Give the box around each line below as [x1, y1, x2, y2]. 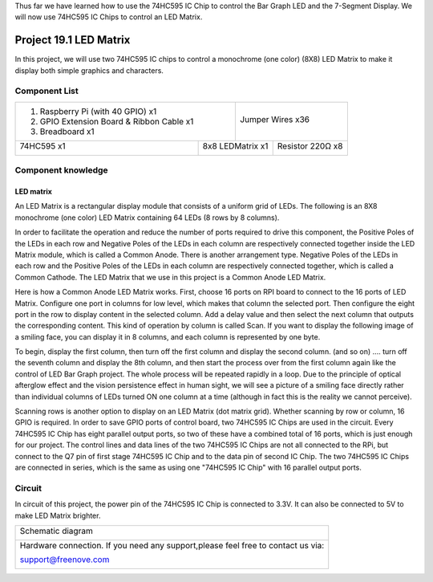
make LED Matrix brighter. [14, 511, 101, 520]
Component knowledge [14, 165, 108, 176]
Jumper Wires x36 [240, 113, 310, 124]
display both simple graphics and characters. [14, 65, 164, 75]
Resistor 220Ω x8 [277, 140, 343, 152]
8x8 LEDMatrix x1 [202, 140, 269, 152]
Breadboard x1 [39, 125, 95, 136]
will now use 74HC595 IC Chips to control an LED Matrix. [14, 12, 203, 22]
